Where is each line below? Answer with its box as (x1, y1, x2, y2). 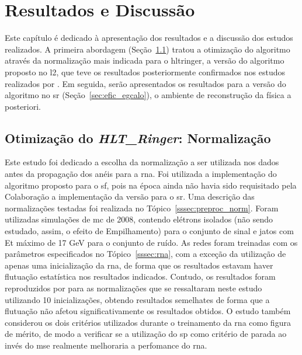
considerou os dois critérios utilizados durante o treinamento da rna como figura (5, 316, 291, 328)
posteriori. (5, 100, 41, 112)
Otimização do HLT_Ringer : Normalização (5, 128, 271, 147)
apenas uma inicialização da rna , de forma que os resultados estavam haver (5, 259, 273, 271)
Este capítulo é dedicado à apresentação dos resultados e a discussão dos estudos (5, 32, 293, 44)
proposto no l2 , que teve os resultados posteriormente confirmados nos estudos (5, 65, 286, 78)
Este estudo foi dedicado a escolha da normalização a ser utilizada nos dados (5, 156, 279, 168)
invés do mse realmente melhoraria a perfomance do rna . (5, 339, 207, 351)
